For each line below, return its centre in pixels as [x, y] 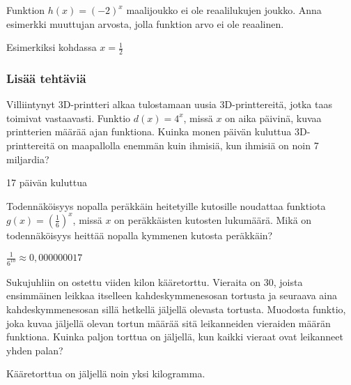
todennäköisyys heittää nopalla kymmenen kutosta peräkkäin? [140, 235]
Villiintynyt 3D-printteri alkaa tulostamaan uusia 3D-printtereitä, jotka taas [169, 104]
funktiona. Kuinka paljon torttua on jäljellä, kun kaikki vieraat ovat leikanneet [175, 337]
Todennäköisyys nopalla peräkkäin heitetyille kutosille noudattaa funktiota [166, 205]
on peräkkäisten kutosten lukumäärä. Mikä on [213, 219]
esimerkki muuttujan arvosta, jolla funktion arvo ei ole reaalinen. [145, 23]
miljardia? [28, 159]
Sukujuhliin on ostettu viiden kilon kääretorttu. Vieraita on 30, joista [155, 281]
